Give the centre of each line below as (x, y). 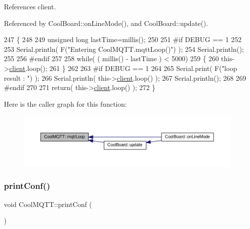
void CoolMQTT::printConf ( (48, 204)
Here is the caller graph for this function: (66, 103)
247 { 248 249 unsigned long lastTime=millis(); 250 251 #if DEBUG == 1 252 (123, 39)
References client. (30, 6)
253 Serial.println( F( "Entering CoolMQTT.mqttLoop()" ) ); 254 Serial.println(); (124, 49)
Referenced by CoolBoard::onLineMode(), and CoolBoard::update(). (106, 23)
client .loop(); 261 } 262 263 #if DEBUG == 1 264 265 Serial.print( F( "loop (123, 68)
